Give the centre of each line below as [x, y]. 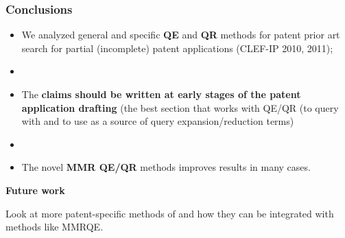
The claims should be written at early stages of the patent [161, 94]
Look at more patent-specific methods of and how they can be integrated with [170, 213]
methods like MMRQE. [55, 227]
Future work [35, 190]
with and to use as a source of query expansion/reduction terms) [158, 121]
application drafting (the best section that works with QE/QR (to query [180, 107]
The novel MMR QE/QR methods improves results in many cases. [166, 167]
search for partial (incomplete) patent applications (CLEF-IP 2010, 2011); [177, 48]
